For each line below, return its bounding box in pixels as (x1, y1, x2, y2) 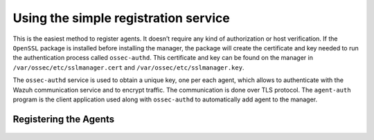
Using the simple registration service (12, 10, 230, 26)
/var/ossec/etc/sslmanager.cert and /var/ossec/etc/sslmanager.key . (12, 63, 244, 72)
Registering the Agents (12, 113, 115, 125)
